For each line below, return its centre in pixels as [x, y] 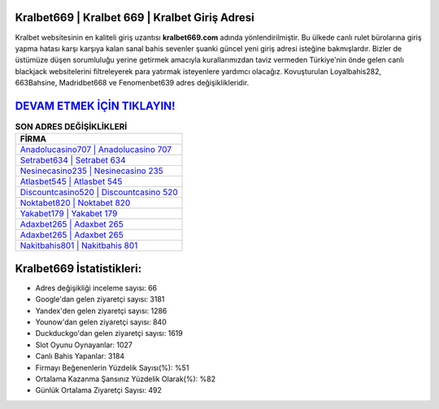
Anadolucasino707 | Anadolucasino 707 [96, 150]
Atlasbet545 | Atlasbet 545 [71, 181]
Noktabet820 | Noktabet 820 [75, 203]
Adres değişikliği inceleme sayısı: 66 [96, 288]
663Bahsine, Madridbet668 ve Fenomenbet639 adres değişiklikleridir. [132, 83]
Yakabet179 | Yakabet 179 [69, 214]
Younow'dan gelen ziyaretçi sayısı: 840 [101, 322]
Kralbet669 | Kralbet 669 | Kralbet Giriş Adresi [135, 17]
